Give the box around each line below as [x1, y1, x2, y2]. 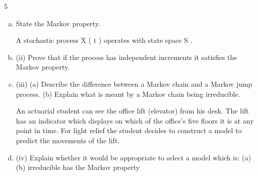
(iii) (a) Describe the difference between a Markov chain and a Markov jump [16, 78, 252, 89]
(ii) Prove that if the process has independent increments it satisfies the [16, 51, 237, 62]
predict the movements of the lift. [16, 135, 120, 145]
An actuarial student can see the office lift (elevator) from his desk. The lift [16, 105, 249, 116]
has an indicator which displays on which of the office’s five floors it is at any [16, 115, 254, 126]
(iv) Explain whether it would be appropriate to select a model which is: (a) [16, 152, 251, 162]
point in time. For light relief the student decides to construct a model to [16, 125, 242, 136]
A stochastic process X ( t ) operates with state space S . [16, 35, 192, 45]
